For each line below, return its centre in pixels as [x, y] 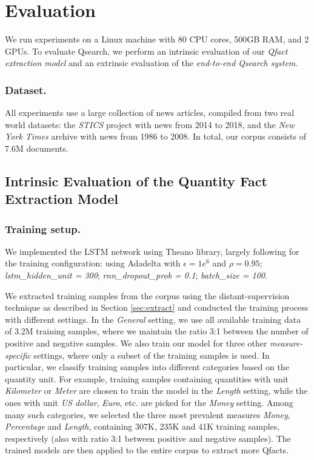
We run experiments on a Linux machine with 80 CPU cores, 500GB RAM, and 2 [157, 39]
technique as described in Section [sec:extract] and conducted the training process [157, 307]
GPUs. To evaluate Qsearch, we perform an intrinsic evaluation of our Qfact [146, 51]
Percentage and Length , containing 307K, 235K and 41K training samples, [142, 426]
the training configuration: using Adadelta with [93, 263]
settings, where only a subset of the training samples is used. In [152, 355]
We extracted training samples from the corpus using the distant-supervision [147, 295]
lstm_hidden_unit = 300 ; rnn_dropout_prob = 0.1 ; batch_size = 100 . [136, 275]
